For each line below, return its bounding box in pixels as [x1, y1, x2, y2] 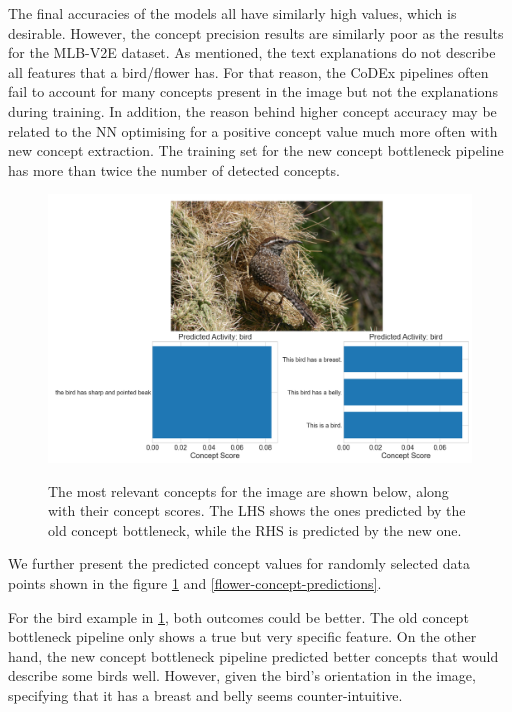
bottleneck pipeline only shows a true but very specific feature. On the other [8, 626, 477, 647]
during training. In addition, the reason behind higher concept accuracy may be [8, 100, 497, 121]
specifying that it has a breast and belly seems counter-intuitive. [8, 685, 403, 705]
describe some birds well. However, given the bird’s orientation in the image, [8, 665, 476, 686]
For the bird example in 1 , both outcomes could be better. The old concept [8, 606, 469, 627]
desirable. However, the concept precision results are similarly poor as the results [8, 22, 504, 43]
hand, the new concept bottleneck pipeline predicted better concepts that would [8, 645, 499, 666]
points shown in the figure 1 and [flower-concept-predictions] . [8, 573, 382, 594]
